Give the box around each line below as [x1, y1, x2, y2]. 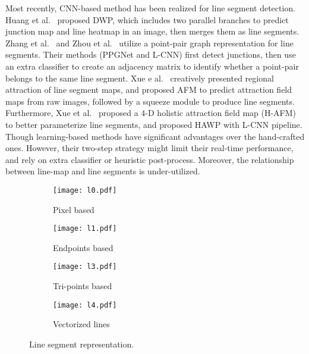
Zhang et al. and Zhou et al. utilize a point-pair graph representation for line [5, 36, 294, 49]
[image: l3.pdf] [53, 262, 117, 271]
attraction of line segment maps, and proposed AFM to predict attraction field [5, 83, 292, 96]
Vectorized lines [53, 318, 110, 330]
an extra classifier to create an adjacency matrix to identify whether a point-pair [5, 59, 299, 72]
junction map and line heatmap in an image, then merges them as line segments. [5, 25, 299, 37]
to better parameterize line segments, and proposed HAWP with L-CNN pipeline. [5, 118, 302, 130]
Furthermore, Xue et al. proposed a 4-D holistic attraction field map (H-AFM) [5, 106, 297, 119]
